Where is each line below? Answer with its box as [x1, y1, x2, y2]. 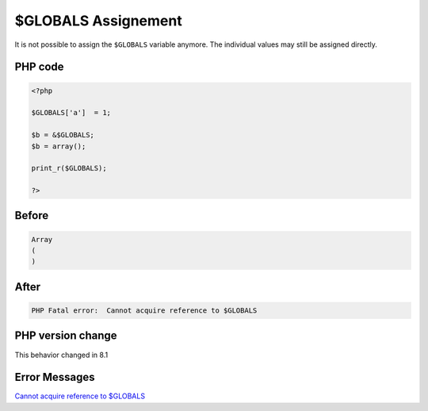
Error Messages [14, 371, 95, 384]
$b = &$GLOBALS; [31, 131, 95, 140]
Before [14, 209, 49, 222]
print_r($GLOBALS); [31, 163, 107, 173]
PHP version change [14, 329, 118, 343]
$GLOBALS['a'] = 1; [31, 108, 111, 117]
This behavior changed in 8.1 [14, 350, 109, 359]
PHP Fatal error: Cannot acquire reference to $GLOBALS [31, 306, 258, 315]
